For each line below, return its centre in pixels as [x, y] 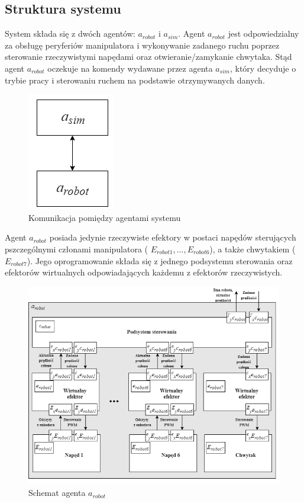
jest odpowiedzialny [263, 33]
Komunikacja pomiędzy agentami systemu [105, 217]
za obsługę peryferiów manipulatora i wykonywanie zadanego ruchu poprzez [142, 45]
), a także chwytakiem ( [253, 249]
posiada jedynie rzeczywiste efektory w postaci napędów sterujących [173, 237]
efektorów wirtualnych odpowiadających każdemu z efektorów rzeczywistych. [144, 272]
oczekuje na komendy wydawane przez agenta [130, 68]
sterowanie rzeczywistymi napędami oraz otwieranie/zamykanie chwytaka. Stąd [148, 57]
